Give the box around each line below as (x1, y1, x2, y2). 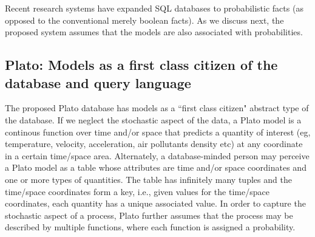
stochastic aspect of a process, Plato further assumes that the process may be (5, 208, 293, 221)
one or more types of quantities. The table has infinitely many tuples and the (5, 173, 292, 185)
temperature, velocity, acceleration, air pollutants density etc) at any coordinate (5, 137, 303, 150)
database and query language (5, 73, 191, 92)
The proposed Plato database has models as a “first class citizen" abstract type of (5, 101, 309, 114)
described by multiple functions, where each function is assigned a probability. (5, 221, 296, 233)
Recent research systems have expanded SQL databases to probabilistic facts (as (5, 2, 303, 14)
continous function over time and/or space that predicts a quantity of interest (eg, (5, 125, 311, 138)
